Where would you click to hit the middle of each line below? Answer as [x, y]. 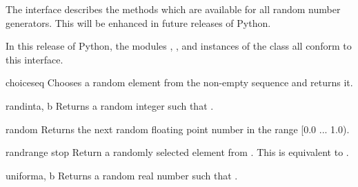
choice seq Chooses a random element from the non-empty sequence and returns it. [179, 82]
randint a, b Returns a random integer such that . [110, 105]
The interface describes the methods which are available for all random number [173, 9]
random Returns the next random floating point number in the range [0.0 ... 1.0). [178, 129]
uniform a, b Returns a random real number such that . [122, 175]
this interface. [34, 59]
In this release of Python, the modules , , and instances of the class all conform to [179, 46]
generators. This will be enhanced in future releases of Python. [138, 22]
